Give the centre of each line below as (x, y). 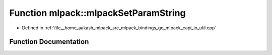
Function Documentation (49, 42)
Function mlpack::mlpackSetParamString (97, 13)
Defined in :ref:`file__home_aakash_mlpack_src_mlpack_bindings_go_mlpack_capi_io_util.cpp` (119, 28)
